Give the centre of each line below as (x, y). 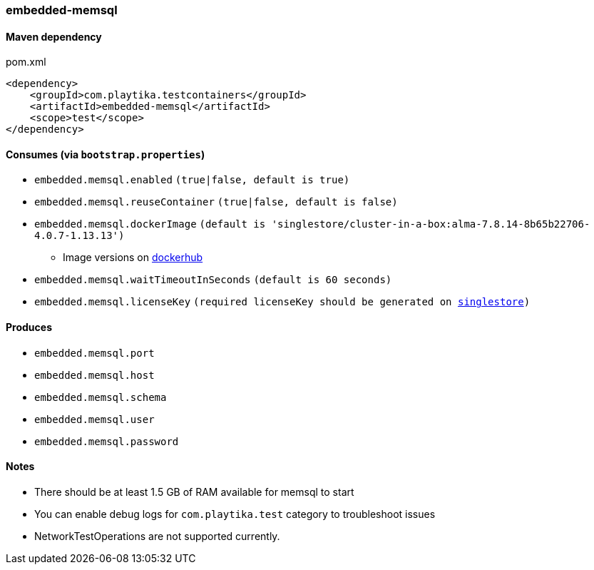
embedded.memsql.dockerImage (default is (150, 224)
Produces (29, 327)
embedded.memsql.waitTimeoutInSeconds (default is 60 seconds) (213, 280)
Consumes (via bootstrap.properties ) (106, 154)
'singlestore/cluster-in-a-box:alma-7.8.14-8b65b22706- (431, 224)
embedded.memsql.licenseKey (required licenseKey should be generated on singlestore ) (282, 302)
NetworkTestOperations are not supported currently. (157, 536)
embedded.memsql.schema (101, 397)
